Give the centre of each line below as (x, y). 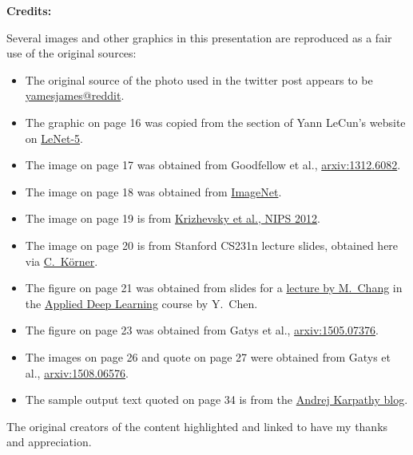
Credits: (29, 10)
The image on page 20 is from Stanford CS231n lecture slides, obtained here (212, 245)
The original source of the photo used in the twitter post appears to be (199, 79)
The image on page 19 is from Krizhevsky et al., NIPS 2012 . (173, 218)
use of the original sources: (71, 53)
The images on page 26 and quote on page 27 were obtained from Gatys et (208, 356)
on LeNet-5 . (54, 138)
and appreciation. (49, 442)
